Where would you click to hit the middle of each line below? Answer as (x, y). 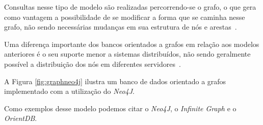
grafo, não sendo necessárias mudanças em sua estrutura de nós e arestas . (121, 27)
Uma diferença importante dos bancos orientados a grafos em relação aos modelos (132, 44)
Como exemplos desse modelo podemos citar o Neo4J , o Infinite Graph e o (120, 108)
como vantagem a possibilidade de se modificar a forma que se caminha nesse (125, 17)
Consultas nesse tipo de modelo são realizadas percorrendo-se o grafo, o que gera (130, 7)
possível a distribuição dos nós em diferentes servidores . (93, 64)
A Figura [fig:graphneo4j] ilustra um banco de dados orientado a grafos (115, 81)
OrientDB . (21, 118)
